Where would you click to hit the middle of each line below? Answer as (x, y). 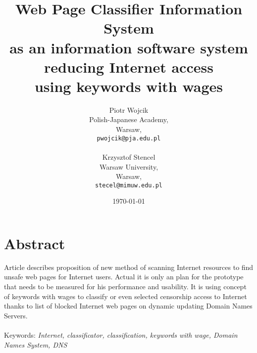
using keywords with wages (129, 86)
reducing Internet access (129, 66)
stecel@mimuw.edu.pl (129, 185)
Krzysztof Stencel (129, 156)
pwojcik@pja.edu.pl (129, 138)
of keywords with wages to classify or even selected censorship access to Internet (126, 296)
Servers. (16, 315)
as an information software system (129, 47)
